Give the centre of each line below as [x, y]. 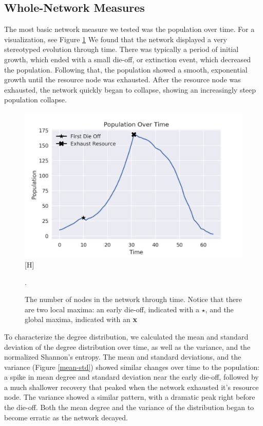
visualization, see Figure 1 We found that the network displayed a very [116, 39]
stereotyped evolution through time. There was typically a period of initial [121, 49]
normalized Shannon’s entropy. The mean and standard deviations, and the [123, 357]
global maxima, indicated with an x [81, 319]
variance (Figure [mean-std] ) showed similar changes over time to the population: [132, 367]
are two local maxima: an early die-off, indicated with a [112, 309]
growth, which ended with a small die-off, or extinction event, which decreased [128, 59]
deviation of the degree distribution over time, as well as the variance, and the [127, 347]
